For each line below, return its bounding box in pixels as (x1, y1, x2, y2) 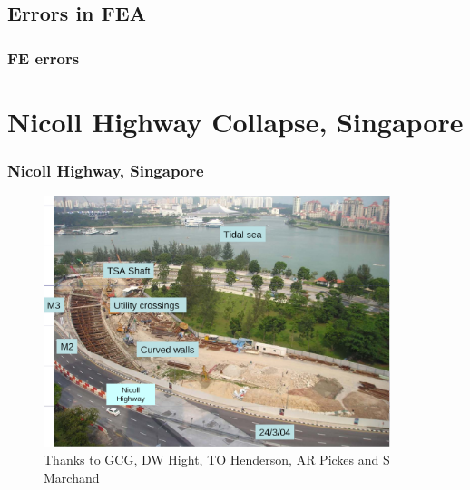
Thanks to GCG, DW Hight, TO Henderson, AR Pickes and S (44, 450, 390, 469)
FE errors (7, 46, 80, 69)
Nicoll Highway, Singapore (7, 159, 204, 181)
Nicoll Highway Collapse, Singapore (7, 102, 464, 139)
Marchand (44, 467, 100, 486)
